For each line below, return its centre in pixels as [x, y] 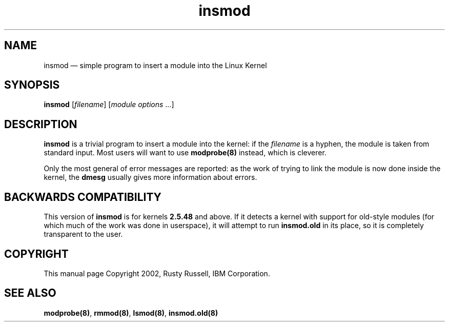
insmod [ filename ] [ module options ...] [109, 105]
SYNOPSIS [32, 85]
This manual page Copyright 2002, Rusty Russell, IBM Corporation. [157, 273]
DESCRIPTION [41, 124]
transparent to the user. [83, 234]
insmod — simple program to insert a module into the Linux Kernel [155, 65]
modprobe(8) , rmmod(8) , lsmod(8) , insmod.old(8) [131, 313]
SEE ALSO [30, 293]
